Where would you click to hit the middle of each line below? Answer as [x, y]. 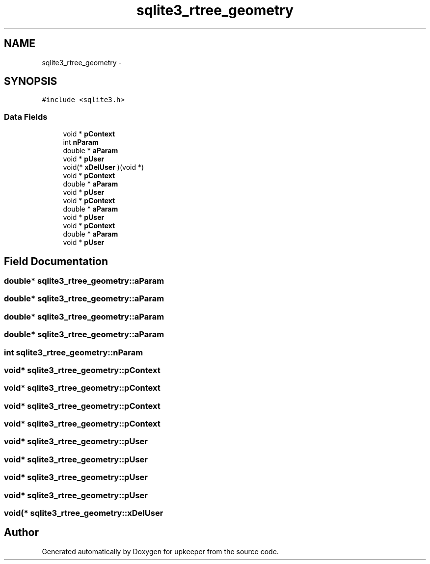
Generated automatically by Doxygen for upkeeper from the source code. [160, 551]
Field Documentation [56, 261]
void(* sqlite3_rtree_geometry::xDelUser [84, 513]
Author [21, 533]
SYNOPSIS [31, 81]
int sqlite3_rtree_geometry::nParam [74, 352]
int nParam [81, 142]
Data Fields [26, 117]
